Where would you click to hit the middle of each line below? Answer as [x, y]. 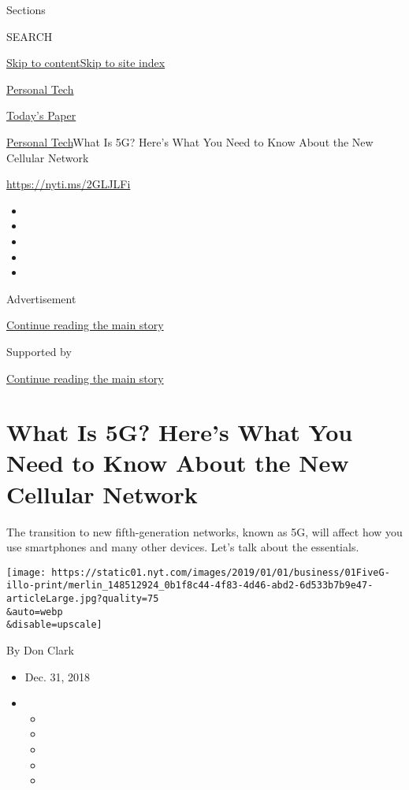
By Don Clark [40, 650]
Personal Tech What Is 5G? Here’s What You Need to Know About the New [190, 141]
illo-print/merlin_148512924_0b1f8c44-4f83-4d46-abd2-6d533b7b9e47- [190, 586]
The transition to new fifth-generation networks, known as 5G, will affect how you [204, 531]
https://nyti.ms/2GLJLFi [69, 184]
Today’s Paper [41, 115]
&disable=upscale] [54, 625]
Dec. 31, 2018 [58, 676]
